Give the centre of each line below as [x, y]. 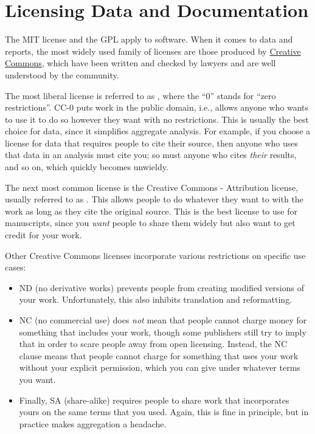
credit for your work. [43, 235]
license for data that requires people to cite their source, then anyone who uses [151, 143]
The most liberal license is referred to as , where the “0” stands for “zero [140, 95]
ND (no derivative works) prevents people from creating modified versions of [161, 287]
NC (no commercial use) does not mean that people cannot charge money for [163, 320]
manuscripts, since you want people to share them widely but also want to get [150, 223]
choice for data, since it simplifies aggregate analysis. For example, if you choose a [158, 131]
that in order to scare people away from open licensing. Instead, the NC [153, 344]
